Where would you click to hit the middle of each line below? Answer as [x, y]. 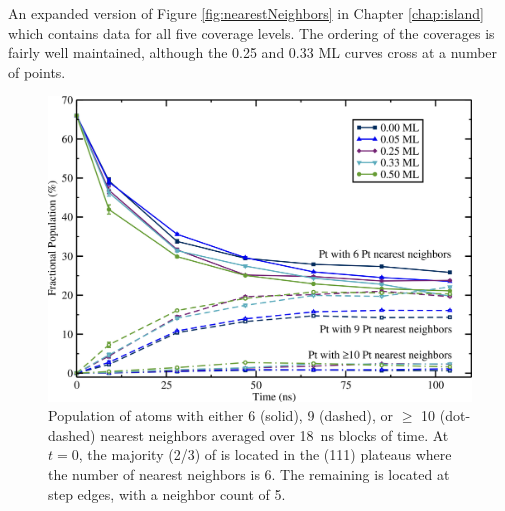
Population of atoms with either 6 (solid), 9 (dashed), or [221, 415]
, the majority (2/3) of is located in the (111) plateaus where [265, 454]
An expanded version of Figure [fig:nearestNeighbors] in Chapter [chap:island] [246, 13]
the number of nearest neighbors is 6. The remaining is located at [249, 473]
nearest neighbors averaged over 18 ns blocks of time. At [274, 434]
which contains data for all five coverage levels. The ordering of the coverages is [251, 32]
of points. [37, 71]
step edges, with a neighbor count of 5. [167, 493]
